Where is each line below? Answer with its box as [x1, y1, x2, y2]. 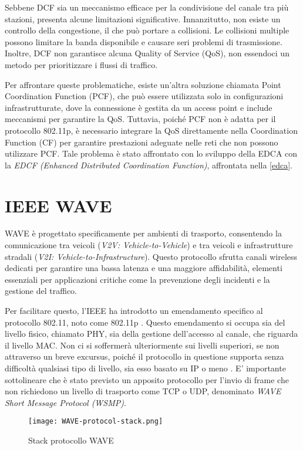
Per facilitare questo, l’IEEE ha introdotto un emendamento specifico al [5, 304, 263, 316]
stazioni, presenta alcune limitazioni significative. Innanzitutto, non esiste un [5, 12, 281, 25]
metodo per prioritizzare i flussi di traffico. [5, 58, 158, 70]
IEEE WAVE [5, 193, 112, 217]
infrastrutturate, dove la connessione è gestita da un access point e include [5, 101, 272, 113]
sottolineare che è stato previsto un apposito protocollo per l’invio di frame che [5, 373, 289, 385]
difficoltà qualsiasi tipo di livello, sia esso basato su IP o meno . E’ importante [5, 361, 286, 374]
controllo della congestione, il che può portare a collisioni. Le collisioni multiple [5, 24, 289, 36]
